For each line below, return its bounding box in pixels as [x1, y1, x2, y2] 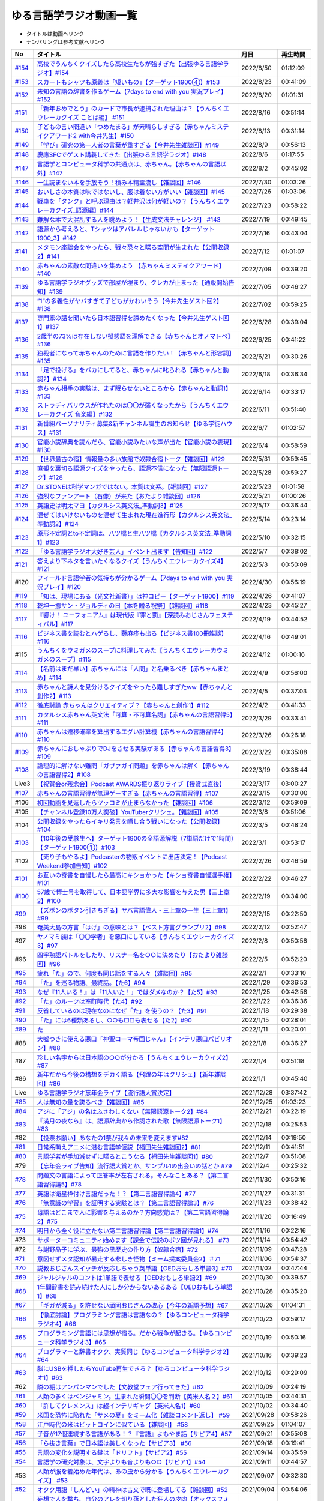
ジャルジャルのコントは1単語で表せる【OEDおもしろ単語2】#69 [37, 1273, 217, 1282]
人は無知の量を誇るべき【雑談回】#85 [37, 1098, 145, 1107]
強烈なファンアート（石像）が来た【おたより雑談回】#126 [37, 492, 201, 501]
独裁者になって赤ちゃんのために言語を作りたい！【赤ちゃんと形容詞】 [37, 349, 232, 357]
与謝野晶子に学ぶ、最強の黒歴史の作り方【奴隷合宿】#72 [37, 1246, 198, 1254]
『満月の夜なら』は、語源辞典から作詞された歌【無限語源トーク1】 [37, 1117, 226, 1125]
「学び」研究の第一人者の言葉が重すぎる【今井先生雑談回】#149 [37, 141, 219, 149]
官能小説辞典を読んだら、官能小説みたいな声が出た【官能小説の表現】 [37, 438, 233, 447]
